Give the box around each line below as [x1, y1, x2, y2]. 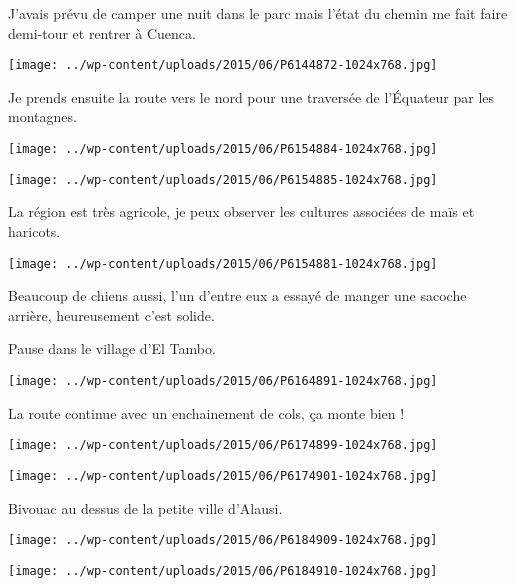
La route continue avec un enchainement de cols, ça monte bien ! [8, 402, 405, 423]
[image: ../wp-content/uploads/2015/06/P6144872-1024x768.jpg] [8, 58, 438, 73]
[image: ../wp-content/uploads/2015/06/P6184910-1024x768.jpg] [8, 563, 438, 578]
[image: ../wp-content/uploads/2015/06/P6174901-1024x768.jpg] [8, 468, 438, 483]
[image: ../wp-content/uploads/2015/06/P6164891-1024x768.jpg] [8, 373, 438, 388]
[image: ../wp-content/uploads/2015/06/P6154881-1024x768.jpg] [8, 256, 438, 271]
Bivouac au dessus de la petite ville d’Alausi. [8, 497, 283, 518]
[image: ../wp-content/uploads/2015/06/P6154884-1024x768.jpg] [8, 142, 438, 157]
